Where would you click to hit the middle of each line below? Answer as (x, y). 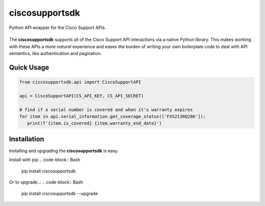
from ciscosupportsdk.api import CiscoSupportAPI (80, 82)
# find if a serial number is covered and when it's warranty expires (106, 110)
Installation (26, 139)
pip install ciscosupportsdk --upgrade (60, 193)
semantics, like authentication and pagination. (55, 54)
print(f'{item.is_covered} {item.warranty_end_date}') (94, 123)
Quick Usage (29, 67)
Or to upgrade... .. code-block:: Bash (46, 182)
